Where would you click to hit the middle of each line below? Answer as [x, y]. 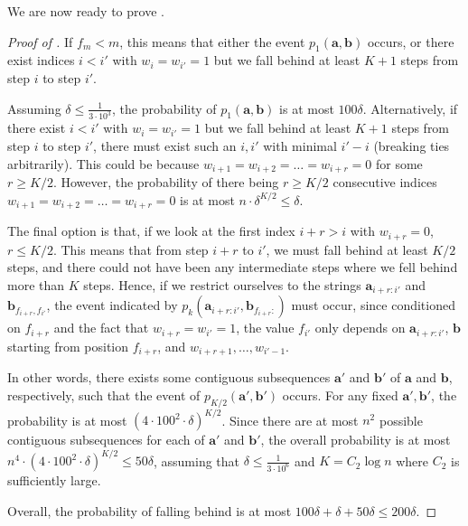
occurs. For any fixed [340, 394]
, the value [265, 328]
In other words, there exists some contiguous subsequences [169, 377]
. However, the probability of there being [166, 182]
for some [399, 163]
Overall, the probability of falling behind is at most [150, 510]
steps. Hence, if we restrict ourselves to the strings [222, 284]
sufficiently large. [54, 480]
